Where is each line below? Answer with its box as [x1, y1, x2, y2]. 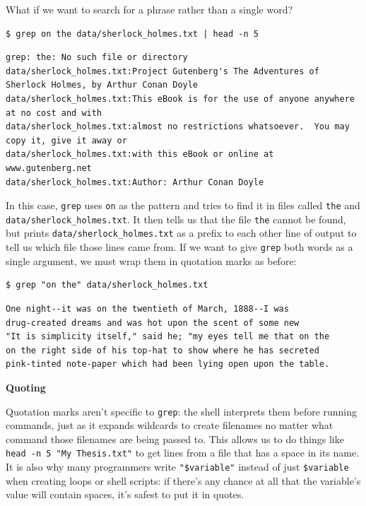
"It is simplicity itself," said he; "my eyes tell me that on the [6, 331, 330, 342]
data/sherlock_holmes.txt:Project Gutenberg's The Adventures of [6, 66, 319, 76]
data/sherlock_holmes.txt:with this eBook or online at [6, 149, 274, 160]
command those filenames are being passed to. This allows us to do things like [6, 431, 344, 446]
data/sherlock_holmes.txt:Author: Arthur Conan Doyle [6, 177, 264, 187]
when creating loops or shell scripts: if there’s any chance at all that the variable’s [6, 473, 361, 488]
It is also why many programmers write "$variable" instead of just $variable [6, 459, 349, 473]
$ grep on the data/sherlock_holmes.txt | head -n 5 [6, 28, 259, 39]
